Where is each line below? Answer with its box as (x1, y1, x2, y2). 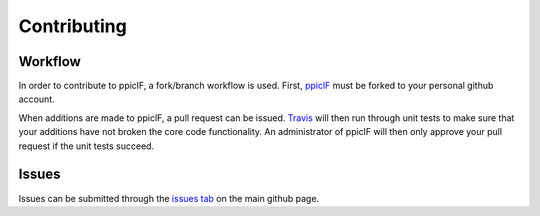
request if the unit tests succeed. (18, 140, 155, 152)
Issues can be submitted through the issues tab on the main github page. (18, 192, 320, 204)
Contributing (18, 15, 127, 37)
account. (18, 93, 55, 105)
